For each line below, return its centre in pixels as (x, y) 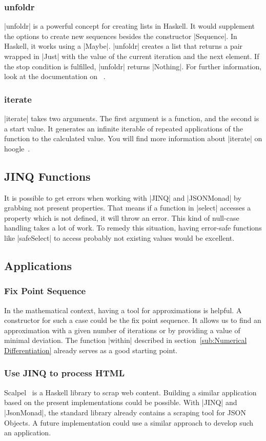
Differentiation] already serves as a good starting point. (91, 350)
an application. (28, 433)
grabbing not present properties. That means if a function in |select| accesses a (128, 208)
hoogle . (17, 148)
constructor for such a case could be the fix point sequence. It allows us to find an (133, 320)
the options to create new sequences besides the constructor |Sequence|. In (121, 36)
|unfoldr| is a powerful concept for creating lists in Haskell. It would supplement (130, 26)
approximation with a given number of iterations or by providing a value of (122, 330)
